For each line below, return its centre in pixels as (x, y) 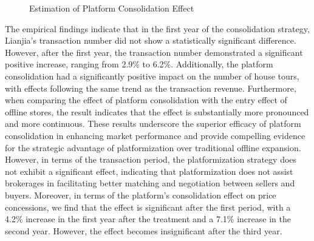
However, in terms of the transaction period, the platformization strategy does (151, 159)
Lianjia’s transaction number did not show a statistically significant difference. (151, 40)
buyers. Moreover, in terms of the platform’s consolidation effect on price (141, 195)
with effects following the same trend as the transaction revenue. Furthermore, (151, 88)
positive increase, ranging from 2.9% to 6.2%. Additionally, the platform (139, 64)
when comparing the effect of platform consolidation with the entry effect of (146, 100)
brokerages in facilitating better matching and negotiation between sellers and (150, 183)
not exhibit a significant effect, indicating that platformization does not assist (149, 171)
